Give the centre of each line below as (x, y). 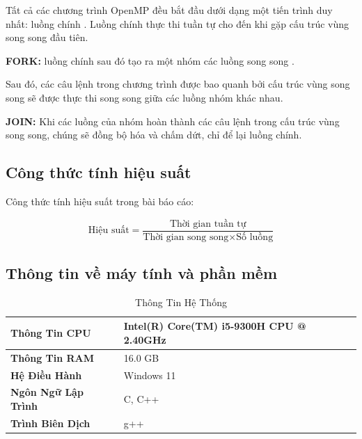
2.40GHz (145, 339)
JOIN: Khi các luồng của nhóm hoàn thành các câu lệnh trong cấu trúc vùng (173, 121)
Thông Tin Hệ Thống (181, 302)
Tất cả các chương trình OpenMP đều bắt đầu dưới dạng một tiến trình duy (169, 10)
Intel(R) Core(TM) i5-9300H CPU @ (215, 326)
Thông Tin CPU (51, 333)
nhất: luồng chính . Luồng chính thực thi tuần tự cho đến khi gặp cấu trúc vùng (178, 23)
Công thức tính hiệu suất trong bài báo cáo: (100, 201)
